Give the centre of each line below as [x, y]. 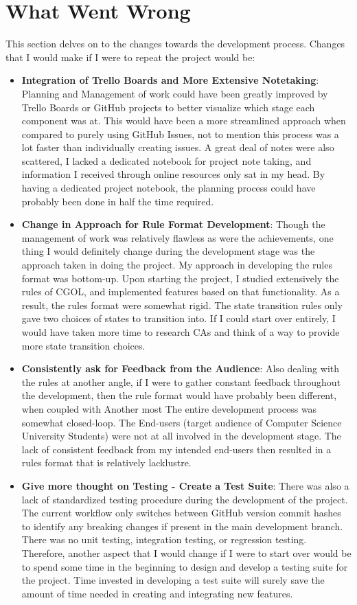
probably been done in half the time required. [118, 201]
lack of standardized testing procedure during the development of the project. [185, 499]
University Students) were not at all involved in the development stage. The [181, 436]
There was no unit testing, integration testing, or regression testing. [164, 539]
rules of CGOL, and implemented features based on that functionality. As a [181, 292]
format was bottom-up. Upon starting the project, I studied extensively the [180, 278]
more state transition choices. [83, 345]
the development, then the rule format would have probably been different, [179, 395]
